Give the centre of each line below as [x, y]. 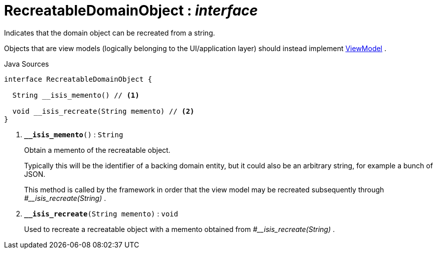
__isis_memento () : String [74, 134]
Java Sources [27, 64]
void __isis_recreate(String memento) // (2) [103, 111]
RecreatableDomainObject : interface [131, 11]
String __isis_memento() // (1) [76, 95]
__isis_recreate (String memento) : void [101, 213]
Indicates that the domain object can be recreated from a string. [110, 33]
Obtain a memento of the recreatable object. [97, 150]
